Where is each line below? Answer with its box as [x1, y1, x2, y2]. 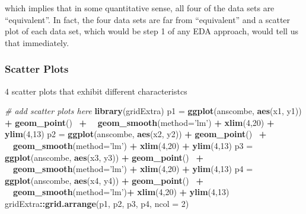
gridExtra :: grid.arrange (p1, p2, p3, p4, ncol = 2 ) [5, 197, 189, 209]
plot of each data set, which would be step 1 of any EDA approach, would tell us [5, 25, 298, 37]
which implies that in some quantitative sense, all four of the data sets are [5, 2, 275, 14]
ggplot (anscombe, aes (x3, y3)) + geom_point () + [5, 151, 203, 163]
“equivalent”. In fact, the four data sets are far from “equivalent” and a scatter [5, 13, 291, 25]
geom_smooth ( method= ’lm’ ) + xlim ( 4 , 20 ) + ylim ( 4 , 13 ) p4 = [13, 163, 253, 175]
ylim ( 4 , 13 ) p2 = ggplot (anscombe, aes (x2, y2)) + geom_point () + [5, 128, 267, 140]
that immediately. [5, 36, 69, 48]
